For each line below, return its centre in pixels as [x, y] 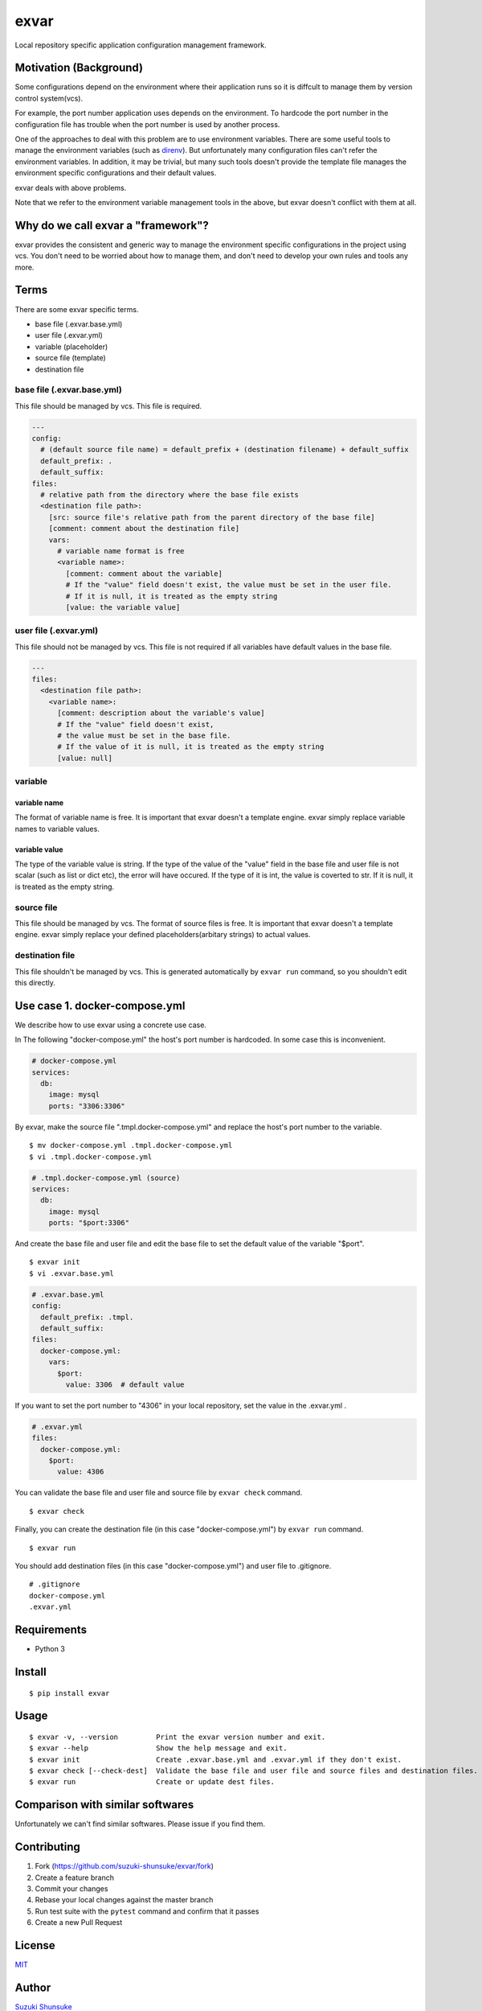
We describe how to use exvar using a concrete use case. [110, 1025]
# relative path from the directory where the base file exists [170, 494]
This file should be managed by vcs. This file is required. [108, 405]
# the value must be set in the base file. [144, 735]
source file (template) [70, 358]
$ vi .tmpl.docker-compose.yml [91, 1157]
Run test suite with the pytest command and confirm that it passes [147, 1911]
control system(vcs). [49, 98]
